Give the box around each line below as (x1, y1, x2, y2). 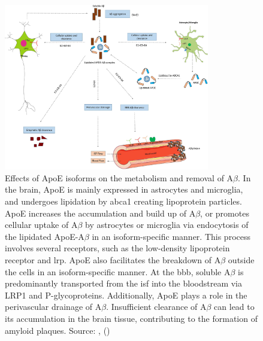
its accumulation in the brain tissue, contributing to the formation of (5, 312, 258, 324)
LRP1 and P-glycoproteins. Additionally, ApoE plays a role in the (5, 288, 247, 301)
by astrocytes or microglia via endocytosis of (84, 218, 249, 231)
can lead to (214, 300, 255, 313)
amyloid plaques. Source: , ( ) (5, 324, 110, 336)
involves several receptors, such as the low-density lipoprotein (5, 242, 230, 254)
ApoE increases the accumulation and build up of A (5, 206, 196, 219)
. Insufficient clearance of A (106, 300, 207, 313)
